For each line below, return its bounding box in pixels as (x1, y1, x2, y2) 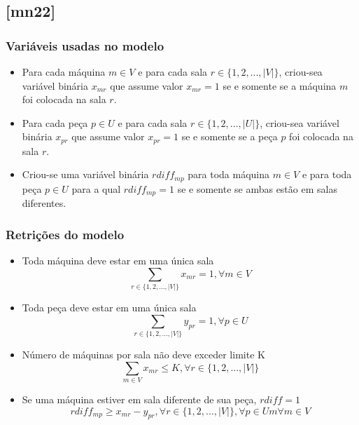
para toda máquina (188, 167, 270, 182)
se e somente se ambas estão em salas (177, 181, 337, 196)
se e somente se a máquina (223, 78, 337, 93)
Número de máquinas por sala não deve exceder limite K (22, 347, 265, 362)
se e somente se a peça (181, 129, 278, 144)
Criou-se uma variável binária (22, 167, 149, 182)
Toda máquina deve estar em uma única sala (22, 253, 214, 268)
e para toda (302, 167, 352, 182)
